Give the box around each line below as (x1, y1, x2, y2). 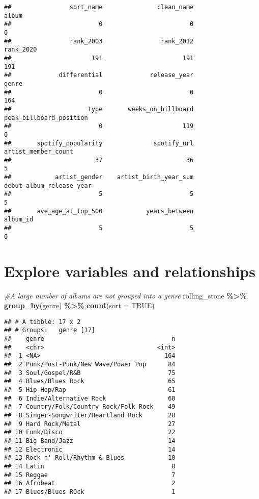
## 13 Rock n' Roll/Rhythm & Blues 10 (4, 454, 176, 462)
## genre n (4, 335, 176, 342)
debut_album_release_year (4, 182, 92, 189)
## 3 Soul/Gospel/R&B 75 (4, 369, 176, 377)
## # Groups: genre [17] (4, 327, 95, 334)
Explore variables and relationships (4, 260, 255, 281)
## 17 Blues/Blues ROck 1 (4, 488, 176, 495)
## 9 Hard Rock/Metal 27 (4, 420, 176, 428)
